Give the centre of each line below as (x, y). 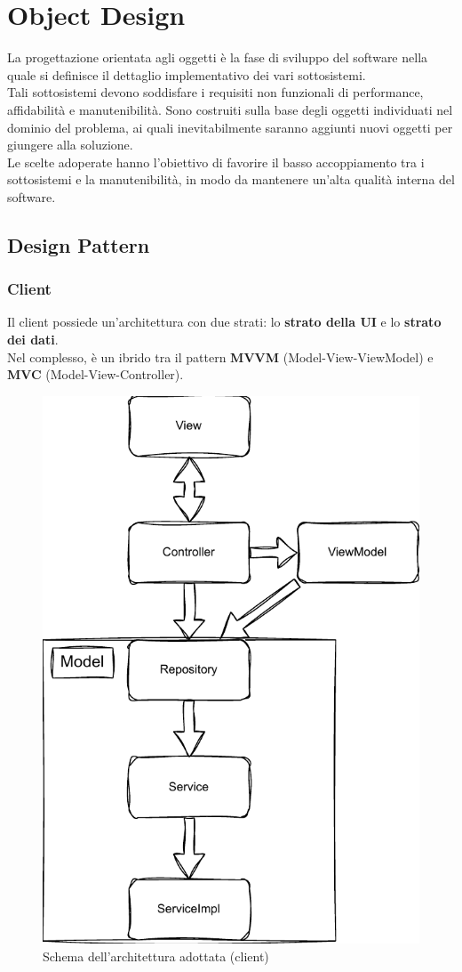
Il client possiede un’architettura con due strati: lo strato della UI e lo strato (224, 322)
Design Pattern (79, 244)
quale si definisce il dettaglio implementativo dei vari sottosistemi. (187, 74)
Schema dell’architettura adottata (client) (156, 956)
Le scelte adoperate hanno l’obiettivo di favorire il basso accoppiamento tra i (216, 162)
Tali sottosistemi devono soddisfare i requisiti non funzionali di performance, (215, 92)
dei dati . (33, 340)
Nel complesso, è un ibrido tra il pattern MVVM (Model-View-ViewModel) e (220, 356)
